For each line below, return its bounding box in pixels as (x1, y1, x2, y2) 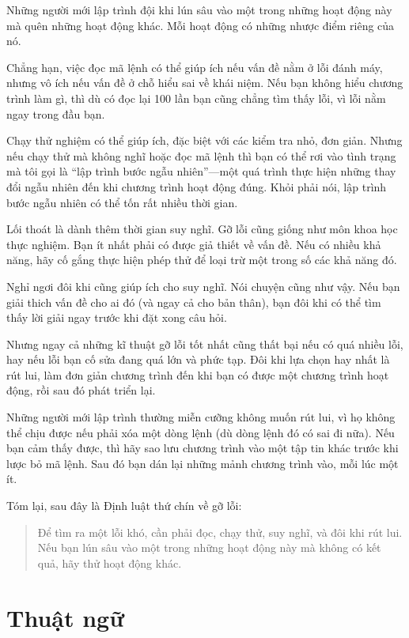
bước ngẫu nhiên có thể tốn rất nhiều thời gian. (6, 194, 238, 210)
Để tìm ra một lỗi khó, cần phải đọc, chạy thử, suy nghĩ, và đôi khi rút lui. (37, 523, 403, 540)
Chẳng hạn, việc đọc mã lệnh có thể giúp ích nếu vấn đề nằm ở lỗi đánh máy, (6, 59, 383, 75)
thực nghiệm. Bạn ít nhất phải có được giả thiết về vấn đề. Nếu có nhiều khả (6, 236, 381, 252)
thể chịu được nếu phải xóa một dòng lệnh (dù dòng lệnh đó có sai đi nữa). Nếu (6, 424, 395, 440)
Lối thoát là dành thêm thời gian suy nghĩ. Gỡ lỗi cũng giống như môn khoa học (6, 221, 398, 237)
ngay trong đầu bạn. (6, 105, 105, 122)
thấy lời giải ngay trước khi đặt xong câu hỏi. (6, 309, 227, 326)
